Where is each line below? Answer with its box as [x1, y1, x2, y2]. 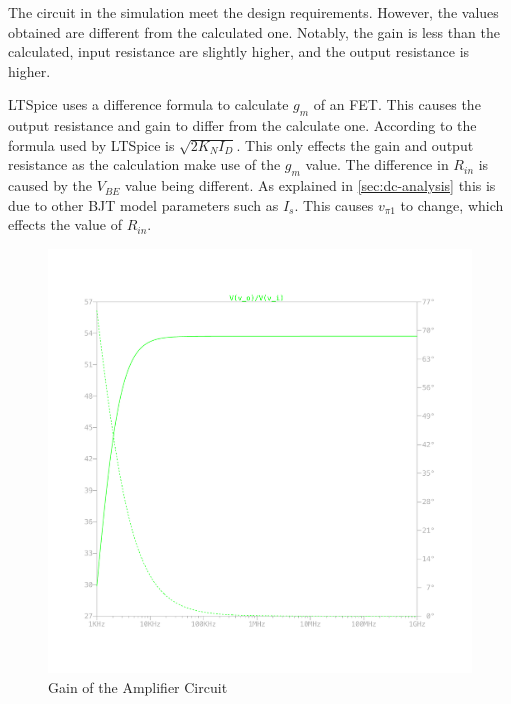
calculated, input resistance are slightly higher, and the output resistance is [8, 41, 470, 62]
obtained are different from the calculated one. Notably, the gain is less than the [8, 21, 500, 42]
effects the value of [8, 214, 122, 235]
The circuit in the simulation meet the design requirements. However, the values [8, 2, 499, 22]
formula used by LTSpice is [8, 134, 175, 155]
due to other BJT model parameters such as [8, 194, 279, 215]
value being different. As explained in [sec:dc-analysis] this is [125, 175, 496, 196]
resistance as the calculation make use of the [8, 154, 281, 175]
